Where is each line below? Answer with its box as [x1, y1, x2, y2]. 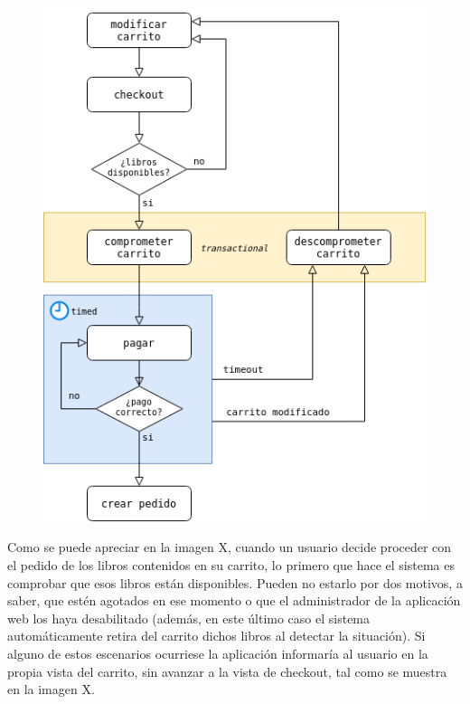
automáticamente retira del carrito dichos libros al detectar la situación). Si [7, 626, 426, 645]
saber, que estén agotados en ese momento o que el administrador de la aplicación [7, 591, 461, 610]
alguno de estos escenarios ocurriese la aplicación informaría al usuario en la [7, 644, 428, 662]
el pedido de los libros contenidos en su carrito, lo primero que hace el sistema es [7, 556, 455, 575]
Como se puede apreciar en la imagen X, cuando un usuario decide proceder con [7, 538, 452, 557]
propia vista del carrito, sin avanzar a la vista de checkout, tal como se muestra [7, 661, 447, 680]
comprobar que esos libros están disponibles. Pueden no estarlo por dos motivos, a [7, 573, 463, 592]
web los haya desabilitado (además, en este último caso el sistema [7, 608, 371, 627]
